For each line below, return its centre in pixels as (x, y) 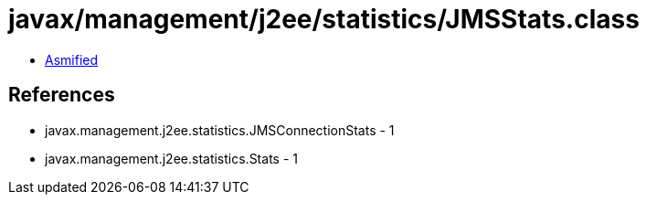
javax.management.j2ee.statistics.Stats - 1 (171, 158)
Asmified (72, 59)
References (62, 95)
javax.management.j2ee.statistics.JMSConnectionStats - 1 (220, 130)
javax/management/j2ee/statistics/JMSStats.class (324, 19)
